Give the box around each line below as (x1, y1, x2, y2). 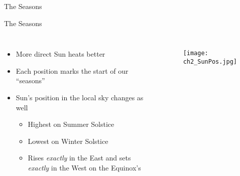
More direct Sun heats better (16, 49, 105, 59)
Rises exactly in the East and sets (28, 152, 131, 163)
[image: (183, 50, 208, 57)
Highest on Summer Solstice (28, 119, 114, 129)
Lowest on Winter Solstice (28, 135, 108, 146)
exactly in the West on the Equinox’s (28, 162, 141, 172)
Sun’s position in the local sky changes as (16, 92, 144, 102)
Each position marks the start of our (16, 65, 129, 76)
